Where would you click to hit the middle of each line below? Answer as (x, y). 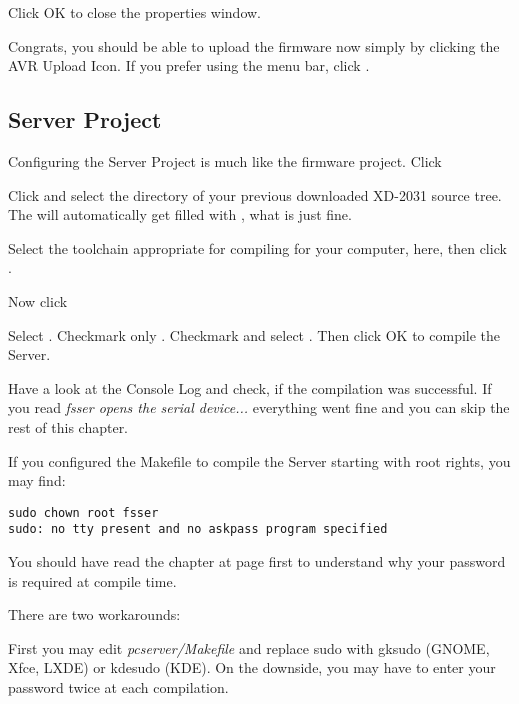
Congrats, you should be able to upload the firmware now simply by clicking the (254, 45)
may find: (37, 480)
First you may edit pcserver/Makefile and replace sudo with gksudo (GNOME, (249, 647)
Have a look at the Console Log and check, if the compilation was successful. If (250, 387)
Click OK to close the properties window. (134, 12)
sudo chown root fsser (83, 512)
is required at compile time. (92, 580)
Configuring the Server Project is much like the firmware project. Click (225, 160)
